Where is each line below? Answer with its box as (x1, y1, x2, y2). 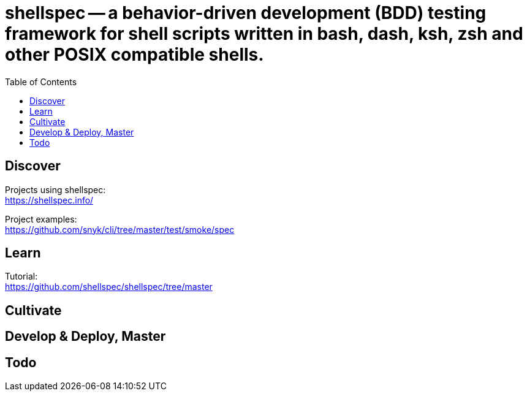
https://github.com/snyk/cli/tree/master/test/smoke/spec (5, 224, 235, 235)
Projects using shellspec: (5, 184, 106, 195)
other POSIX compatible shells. (5, 44, 264, 65)
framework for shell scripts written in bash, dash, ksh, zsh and (5, 23, 523, 44)
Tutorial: (5, 271, 38, 282)
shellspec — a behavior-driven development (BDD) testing (5, 2, 487, 23)
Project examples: (5, 213, 77, 224)
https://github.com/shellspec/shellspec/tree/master (5, 281, 213, 292)
